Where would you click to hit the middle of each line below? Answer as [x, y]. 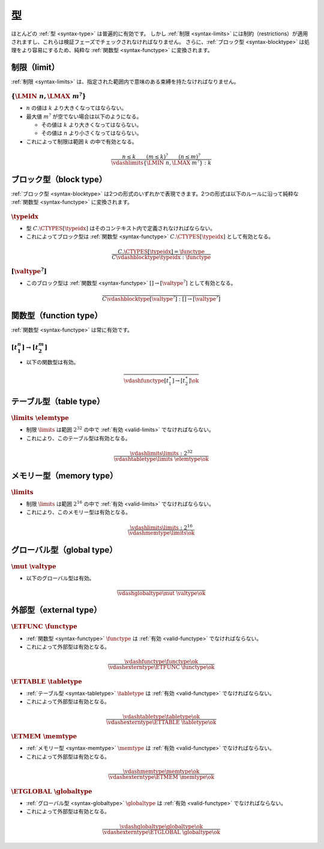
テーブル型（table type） [58, 402]
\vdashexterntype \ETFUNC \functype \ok [161, 667]
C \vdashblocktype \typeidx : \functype [161, 257]
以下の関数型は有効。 [52, 362]
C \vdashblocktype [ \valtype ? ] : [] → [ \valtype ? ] [161, 298]
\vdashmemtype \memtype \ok [161, 772]
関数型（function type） [57, 315]
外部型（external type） [56, 610]
